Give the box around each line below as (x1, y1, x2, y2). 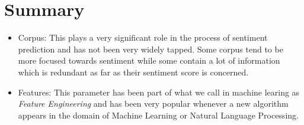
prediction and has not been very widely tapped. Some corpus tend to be (18, 42, 283, 55)
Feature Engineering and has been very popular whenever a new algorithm (18, 97, 289, 110)
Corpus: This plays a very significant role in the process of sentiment (18, 31, 268, 44)
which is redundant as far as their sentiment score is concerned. (18, 65, 249, 78)
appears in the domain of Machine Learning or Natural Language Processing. (18, 108, 299, 121)
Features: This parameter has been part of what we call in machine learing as (18, 85, 300, 98)
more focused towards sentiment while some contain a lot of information (18, 54, 280, 67)
